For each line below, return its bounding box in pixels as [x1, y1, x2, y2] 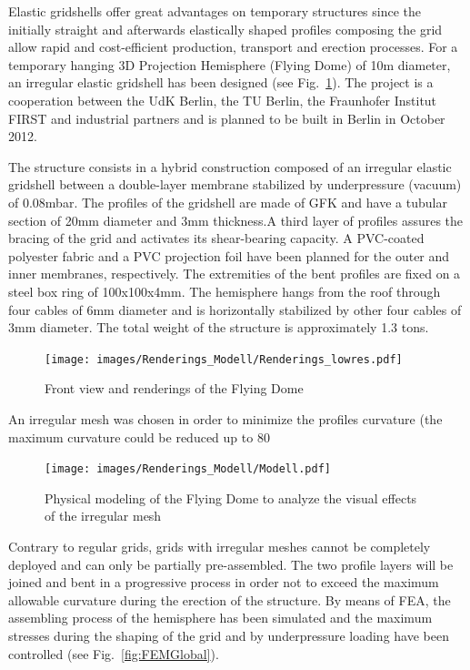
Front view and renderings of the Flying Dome [45, 379, 304, 398]
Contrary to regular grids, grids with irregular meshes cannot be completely [8, 536, 431, 555]
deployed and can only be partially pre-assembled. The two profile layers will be [8, 554, 454, 574]
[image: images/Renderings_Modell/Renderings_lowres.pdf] [45, 352, 403, 366]
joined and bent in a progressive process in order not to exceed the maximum [8, 573, 439, 592]
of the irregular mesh [45, 506, 162, 525]
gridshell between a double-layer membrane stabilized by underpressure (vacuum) [8, 175, 462, 194]
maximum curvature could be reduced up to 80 [8, 427, 270, 446]
